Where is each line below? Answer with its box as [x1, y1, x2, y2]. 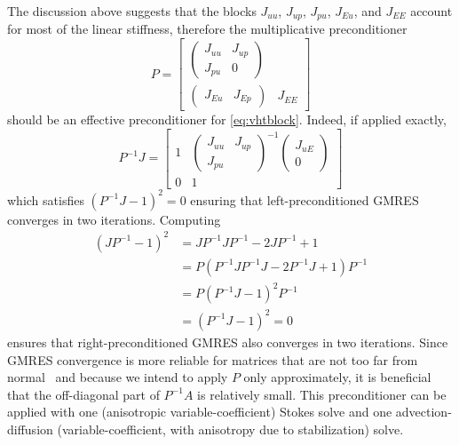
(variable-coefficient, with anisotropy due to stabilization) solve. [57, 419, 404, 438]
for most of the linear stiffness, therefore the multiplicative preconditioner [7, 20, 408, 38]
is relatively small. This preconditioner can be [197, 385, 447, 403]
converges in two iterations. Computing [7, 210, 221, 228]
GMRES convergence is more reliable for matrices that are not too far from [7, 350, 418, 369]
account [410, 2, 453, 20]
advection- [395, 402, 452, 421]
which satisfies [7, 190, 84, 209]
